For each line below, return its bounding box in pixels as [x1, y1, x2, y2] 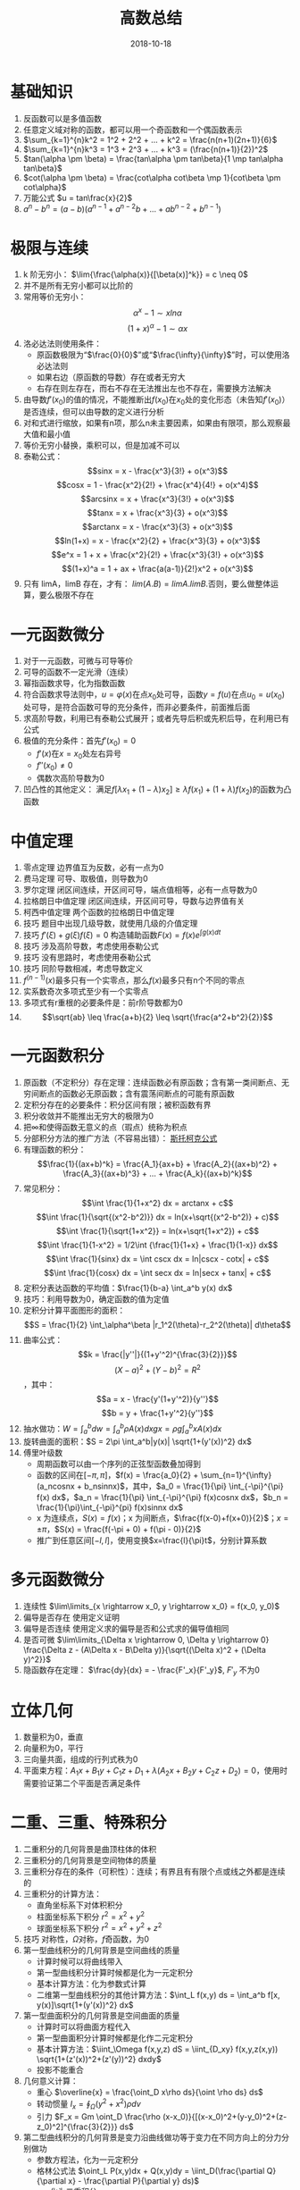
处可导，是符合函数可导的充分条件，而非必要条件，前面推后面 [22, 702, 251, 713]
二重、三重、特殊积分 [10, 1813, 168, 1833]
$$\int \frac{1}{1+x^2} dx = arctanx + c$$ [81, 1197, 234, 1208]
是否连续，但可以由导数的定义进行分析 [22, 407, 164, 417]
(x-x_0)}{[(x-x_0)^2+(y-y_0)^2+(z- [162, 2110, 287, 2122]
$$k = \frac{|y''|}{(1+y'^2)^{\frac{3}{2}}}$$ [78, 1348, 237, 1359]
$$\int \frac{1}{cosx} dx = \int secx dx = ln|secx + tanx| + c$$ [44, 1267, 271, 1278]
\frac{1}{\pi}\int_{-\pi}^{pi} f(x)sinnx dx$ [36, 1502, 184, 1513]
